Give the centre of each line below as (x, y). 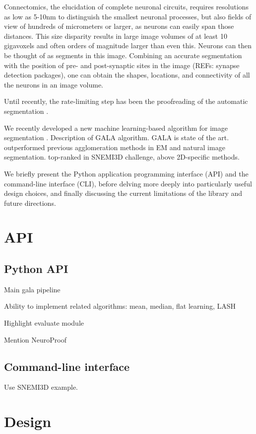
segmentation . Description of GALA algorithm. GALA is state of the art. (117, 137)
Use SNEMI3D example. (41, 387)
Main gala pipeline (32, 289)
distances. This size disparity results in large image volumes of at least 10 (116, 36)
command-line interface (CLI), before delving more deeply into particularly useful (128, 183)
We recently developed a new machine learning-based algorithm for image (116, 128)
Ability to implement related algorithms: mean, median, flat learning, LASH (120, 306)
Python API (36, 269)
